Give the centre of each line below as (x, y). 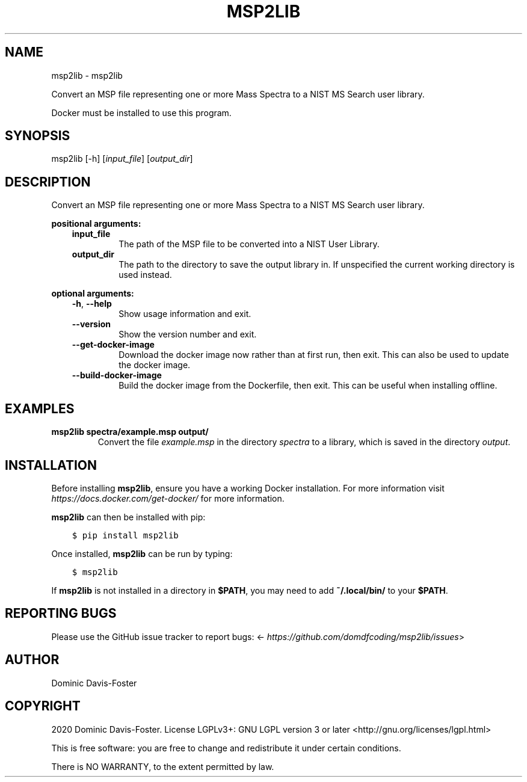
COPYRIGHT (43, 706)
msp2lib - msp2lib (87, 75)
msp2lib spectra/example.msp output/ (130, 432)
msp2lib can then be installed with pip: (128, 517)
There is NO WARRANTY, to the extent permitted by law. (163, 766)
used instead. (145, 275)
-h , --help (92, 304)
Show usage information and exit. (185, 314)
